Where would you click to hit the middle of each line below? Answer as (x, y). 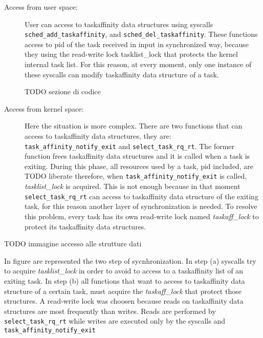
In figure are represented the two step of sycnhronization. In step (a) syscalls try (130, 260)
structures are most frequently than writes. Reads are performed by (110, 311)
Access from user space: (41, 7)
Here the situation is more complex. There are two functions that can (134, 126)
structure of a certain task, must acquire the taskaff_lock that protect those (123, 291)
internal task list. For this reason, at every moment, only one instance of (138, 64)
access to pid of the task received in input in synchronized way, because (137, 44)
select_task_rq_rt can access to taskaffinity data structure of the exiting (141, 196)
